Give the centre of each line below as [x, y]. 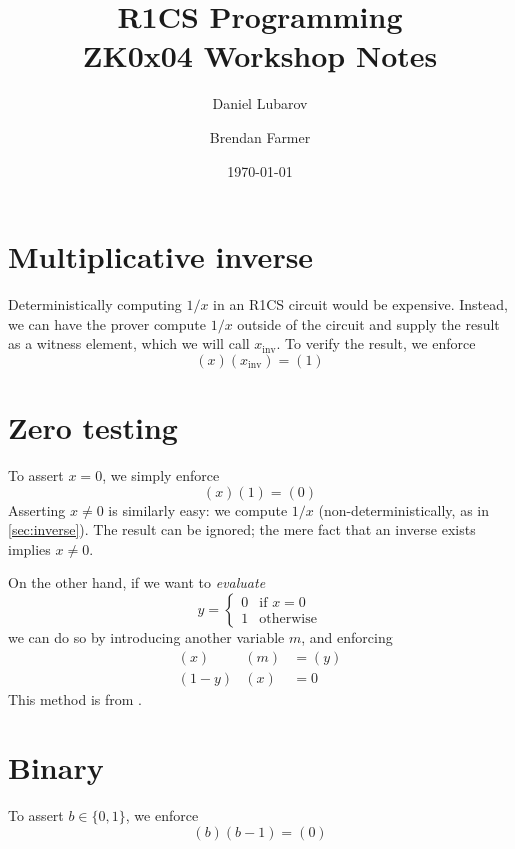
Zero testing [93, 427]
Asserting [37, 509]
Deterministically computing [95, 304]
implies [29, 548]
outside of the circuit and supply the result [368, 323]
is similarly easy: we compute [198, 509]
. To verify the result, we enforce [376, 343]
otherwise [288, 619]
